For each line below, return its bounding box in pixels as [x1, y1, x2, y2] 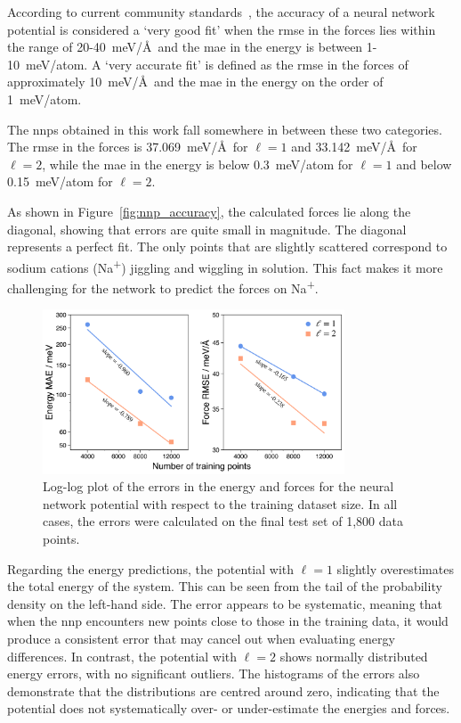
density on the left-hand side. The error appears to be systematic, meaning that [7, 594, 442, 612]
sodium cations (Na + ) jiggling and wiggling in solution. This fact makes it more [7, 255, 443, 276]
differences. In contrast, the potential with [7, 646, 238, 665]
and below [396, 154, 452, 173]
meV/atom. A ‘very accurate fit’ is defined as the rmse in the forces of [25, 54, 408, 73]
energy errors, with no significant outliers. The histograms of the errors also [7, 664, 420, 683]
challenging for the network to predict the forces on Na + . [7, 275, 319, 297]
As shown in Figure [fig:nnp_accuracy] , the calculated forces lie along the [7, 201, 411, 220]
